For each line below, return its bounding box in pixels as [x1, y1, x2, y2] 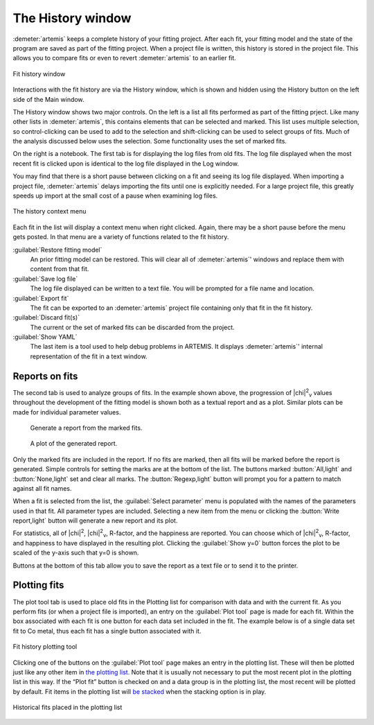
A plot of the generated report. [30, 439, 118, 448]
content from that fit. [30, 265, 89, 273]
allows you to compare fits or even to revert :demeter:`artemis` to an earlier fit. [12, 54, 237, 62]
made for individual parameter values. [12, 408, 121, 416]
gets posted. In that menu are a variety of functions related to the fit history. [12, 233, 229, 241]
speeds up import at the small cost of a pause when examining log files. [12, 191, 218, 200]
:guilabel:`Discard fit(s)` [12, 313, 80, 322]
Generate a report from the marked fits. [30, 423, 143, 432]
